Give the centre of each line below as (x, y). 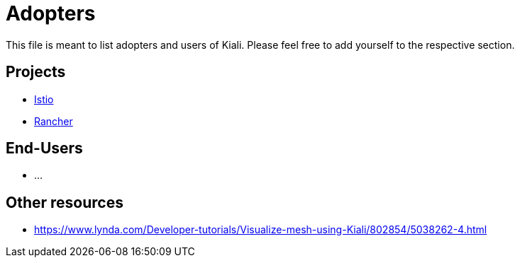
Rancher (54, 121)
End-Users (44, 148)
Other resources (65, 202)
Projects (36, 72)
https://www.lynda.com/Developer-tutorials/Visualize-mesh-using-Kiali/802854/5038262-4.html (261, 230)
